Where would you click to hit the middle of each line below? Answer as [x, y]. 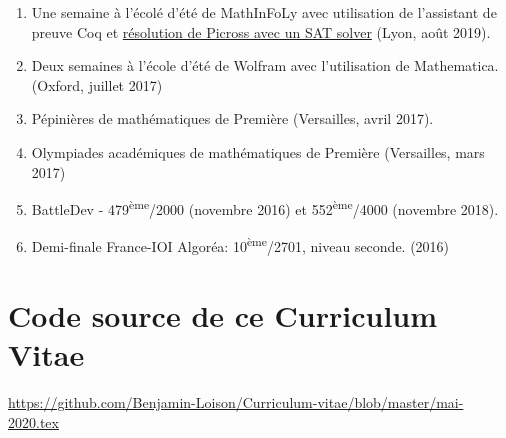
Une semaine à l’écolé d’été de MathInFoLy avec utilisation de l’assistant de [264, 12]
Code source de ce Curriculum [223, 314]
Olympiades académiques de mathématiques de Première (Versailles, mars [258, 151]
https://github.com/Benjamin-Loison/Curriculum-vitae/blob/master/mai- [236, 401]
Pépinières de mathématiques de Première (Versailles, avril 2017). [232, 118]
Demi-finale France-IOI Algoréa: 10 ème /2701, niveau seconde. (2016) [240, 245]
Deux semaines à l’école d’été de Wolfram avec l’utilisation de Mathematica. [265, 65]
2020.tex [33, 421]
